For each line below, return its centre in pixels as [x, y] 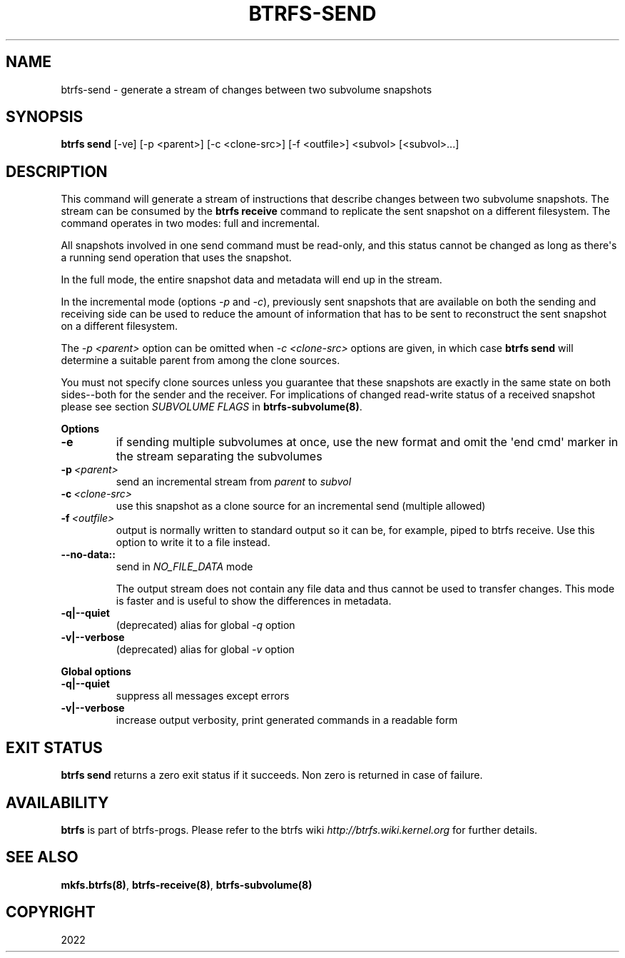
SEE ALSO [42, 857]
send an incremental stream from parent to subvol [234, 482]
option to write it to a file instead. [193, 543]
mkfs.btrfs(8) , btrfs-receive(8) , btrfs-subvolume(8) [187, 884]
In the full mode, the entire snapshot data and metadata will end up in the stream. [251, 280]
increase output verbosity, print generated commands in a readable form [287, 720]
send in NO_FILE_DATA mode [184, 567]
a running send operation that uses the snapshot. [176, 258]
